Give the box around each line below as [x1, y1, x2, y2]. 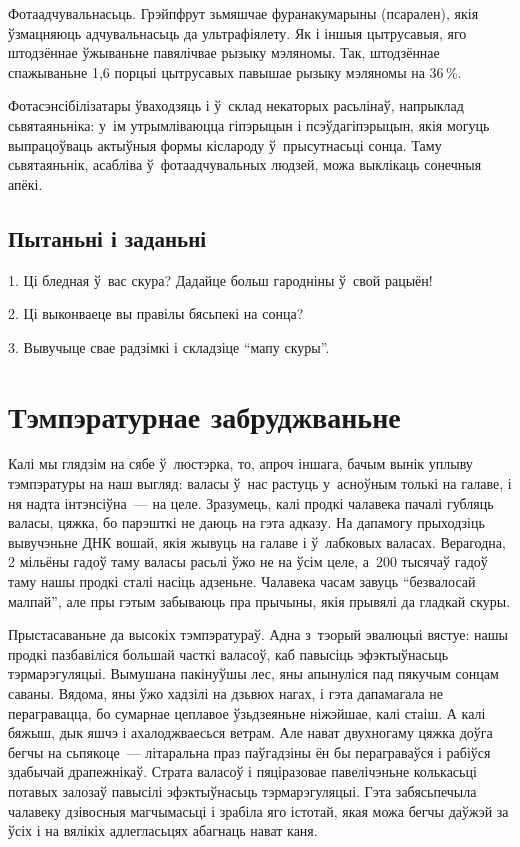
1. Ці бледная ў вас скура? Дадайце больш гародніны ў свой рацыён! [8, 269, 433, 290]
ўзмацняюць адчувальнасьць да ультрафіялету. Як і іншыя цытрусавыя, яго [8, 22, 467, 43]
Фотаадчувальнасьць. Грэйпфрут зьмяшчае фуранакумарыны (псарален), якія [8, 3, 479, 23]
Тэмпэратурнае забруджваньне [8, 395, 401, 436]
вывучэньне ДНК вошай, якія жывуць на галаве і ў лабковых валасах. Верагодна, [8, 531, 506, 552]
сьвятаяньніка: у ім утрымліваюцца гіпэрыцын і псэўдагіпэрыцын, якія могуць [8, 114, 490, 135]
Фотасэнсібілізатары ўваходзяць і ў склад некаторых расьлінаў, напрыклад [8, 95, 464, 116]
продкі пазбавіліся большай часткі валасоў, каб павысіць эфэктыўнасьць [8, 643, 449, 664]
